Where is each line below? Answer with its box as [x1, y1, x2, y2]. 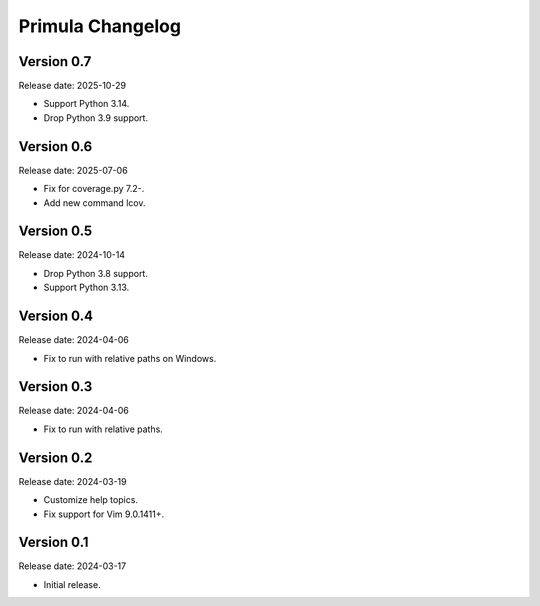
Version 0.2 [18, 449, 93, 466]
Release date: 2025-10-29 [18, 80, 127, 92]
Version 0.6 [18, 138, 93, 155]
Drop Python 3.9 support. [43, 111, 149, 124]
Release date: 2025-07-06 [18, 164, 129, 176]
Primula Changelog [18, 15, 182, 37]
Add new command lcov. [43, 196, 146, 209]
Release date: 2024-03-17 [18, 560, 127, 572]
